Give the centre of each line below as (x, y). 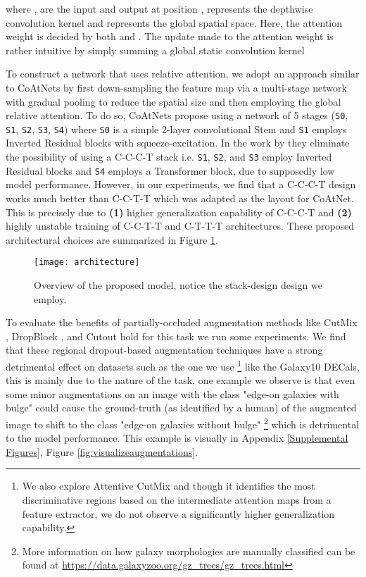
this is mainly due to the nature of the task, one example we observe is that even (181, 380)
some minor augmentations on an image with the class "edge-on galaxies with (172, 393)
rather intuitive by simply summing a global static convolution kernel (155, 50)
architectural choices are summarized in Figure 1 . (112, 239)
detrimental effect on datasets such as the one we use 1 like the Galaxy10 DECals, (183, 365)
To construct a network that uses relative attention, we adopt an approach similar (183, 74)
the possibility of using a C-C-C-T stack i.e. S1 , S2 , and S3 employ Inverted (169, 157)
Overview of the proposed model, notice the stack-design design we (178, 285)
